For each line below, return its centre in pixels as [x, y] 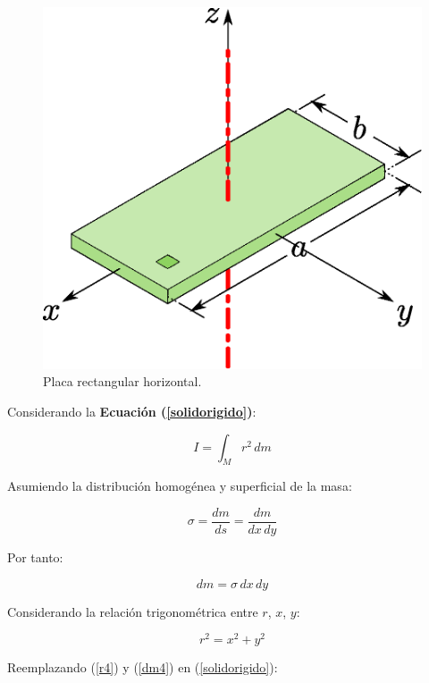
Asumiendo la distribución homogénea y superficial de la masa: [180, 486]
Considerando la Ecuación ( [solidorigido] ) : [132, 412]
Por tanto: [35, 557]
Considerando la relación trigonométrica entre [133, 611]
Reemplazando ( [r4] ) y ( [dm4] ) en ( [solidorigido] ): [143, 667]
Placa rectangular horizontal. [122, 381]
